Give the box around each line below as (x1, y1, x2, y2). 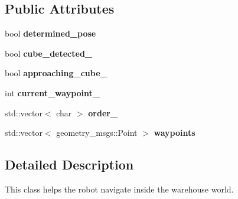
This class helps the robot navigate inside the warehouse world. (5, 182, 234, 195)
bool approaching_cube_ (5, 67, 107, 79)
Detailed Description (5, 155, 134, 174)
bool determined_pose (5, 27, 96, 40)
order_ (88, 106, 118, 119)
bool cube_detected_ (5, 47, 93, 59)
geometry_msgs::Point (56, 126, 138, 139)
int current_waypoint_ (5, 86, 100, 99)
